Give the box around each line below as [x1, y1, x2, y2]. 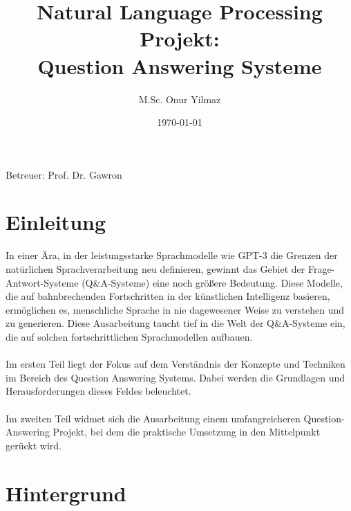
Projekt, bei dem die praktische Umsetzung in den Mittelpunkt [53, 424, 321, 439]
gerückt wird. [6, 438, 61, 452]
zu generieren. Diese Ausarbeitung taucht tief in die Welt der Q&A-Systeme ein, [6, 316, 345, 330]
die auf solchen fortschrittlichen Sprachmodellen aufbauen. [6, 329, 253, 343]
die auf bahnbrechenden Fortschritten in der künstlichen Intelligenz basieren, [6, 289, 330, 303]
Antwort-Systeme [6, 275, 79, 289]
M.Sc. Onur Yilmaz [138, 91, 221, 106]
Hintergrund [6, 478, 126, 507]
